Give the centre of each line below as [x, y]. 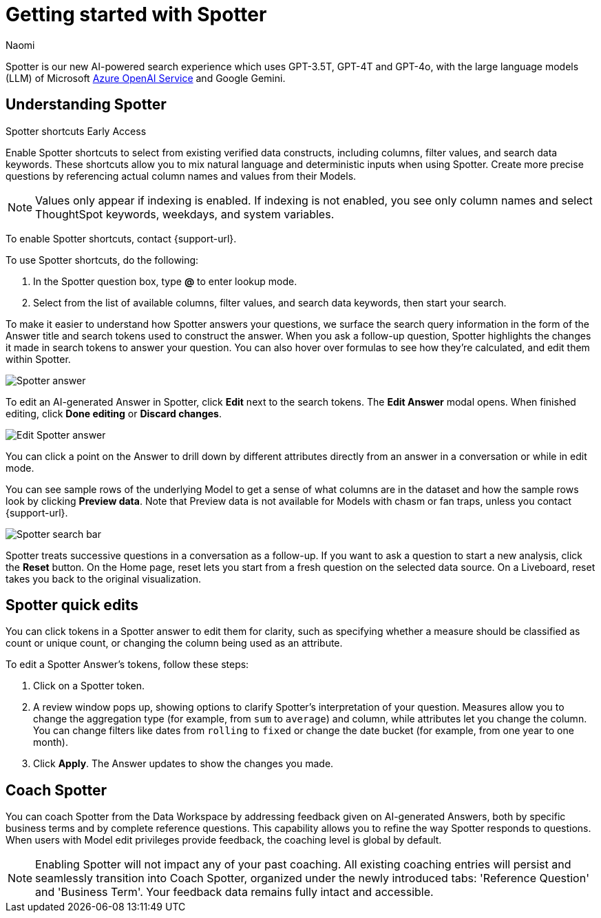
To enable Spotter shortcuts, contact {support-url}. [121, 238]
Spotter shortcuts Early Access [76, 131]
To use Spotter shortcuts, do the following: [102, 260]
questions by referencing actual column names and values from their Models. [181, 176]
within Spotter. [38, 359]
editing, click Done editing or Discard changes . [114, 413]
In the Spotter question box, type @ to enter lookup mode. [165, 281]
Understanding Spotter [86, 105]
